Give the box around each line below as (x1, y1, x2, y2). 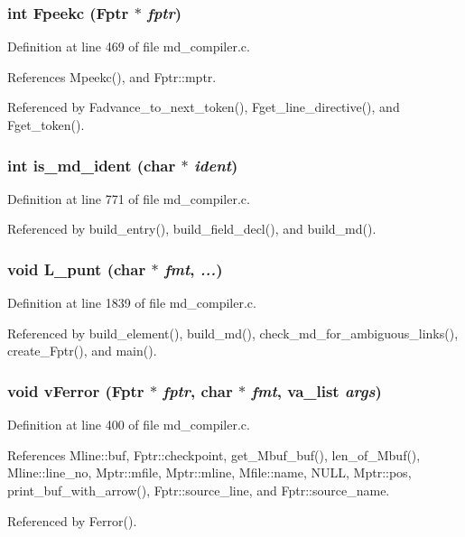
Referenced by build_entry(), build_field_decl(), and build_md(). (7, 219, 377, 238)
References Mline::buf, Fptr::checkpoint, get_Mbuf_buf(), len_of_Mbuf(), (7, 445, 421, 464)
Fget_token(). (7, 116, 85, 134)
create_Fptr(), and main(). (7, 341, 157, 360)
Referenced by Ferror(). (7, 511, 137, 530)
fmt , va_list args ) (251, 379, 382, 402)
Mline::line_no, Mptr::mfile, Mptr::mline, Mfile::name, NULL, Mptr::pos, (7, 463, 412, 482)
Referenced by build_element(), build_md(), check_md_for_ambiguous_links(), (7, 323, 459, 342)
